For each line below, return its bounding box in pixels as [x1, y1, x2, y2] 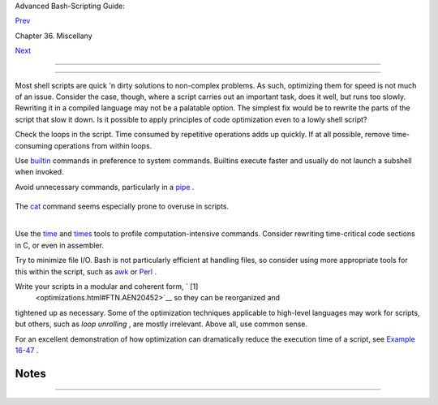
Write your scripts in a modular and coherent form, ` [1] [15, 282, 199, 291]
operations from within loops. [54, 140, 152, 150]
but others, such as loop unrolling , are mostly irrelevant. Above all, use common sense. [15, 319, 308, 329]
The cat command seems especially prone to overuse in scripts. [15, 201, 230, 211]
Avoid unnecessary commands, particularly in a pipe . [15, 182, 195, 192]
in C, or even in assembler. [15, 240, 105, 250]
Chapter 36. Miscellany [15, 31, 92, 41]
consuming [15, 140, 53, 150]
